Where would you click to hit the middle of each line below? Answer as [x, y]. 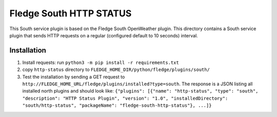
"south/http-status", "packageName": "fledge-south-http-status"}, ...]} [117, 106]
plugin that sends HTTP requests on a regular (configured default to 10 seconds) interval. [104, 35]
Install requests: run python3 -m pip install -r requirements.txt [101, 62]
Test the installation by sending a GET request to [74, 77]
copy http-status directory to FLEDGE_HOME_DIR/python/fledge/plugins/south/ [116, 69]
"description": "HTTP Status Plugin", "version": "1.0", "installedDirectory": [125, 98]
